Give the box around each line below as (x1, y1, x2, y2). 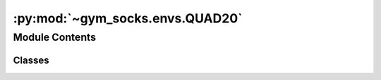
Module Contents (13, 31, 97, 44)
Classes (13, 54, 49, 66)
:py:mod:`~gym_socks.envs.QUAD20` (13, 11, 243, 26)
